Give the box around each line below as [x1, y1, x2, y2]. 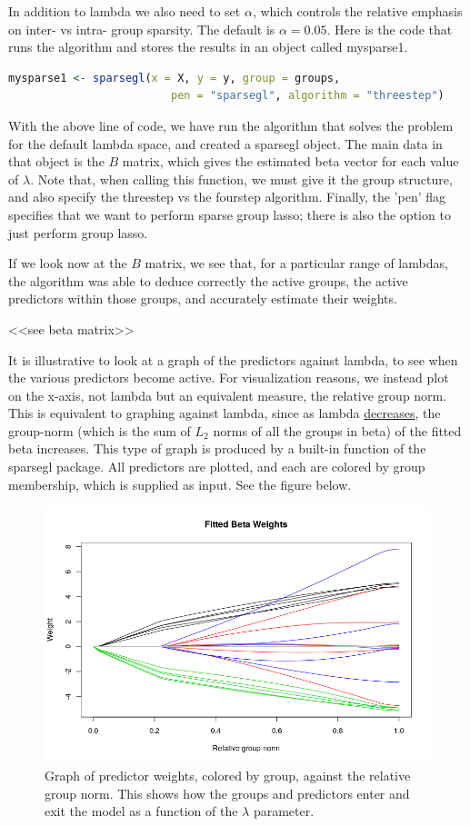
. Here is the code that [326, 19, 453, 38]
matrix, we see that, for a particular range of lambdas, [145, 254, 448, 273]
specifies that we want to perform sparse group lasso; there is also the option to [8, 204, 451, 224]
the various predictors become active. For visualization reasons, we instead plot [8, 368, 449, 387]
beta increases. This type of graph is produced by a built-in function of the [8, 439, 426, 458]
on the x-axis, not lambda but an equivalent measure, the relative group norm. [8, 385, 447, 404]
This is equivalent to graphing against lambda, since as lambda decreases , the [8, 403, 441, 423]
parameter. [253, 801, 315, 821]
